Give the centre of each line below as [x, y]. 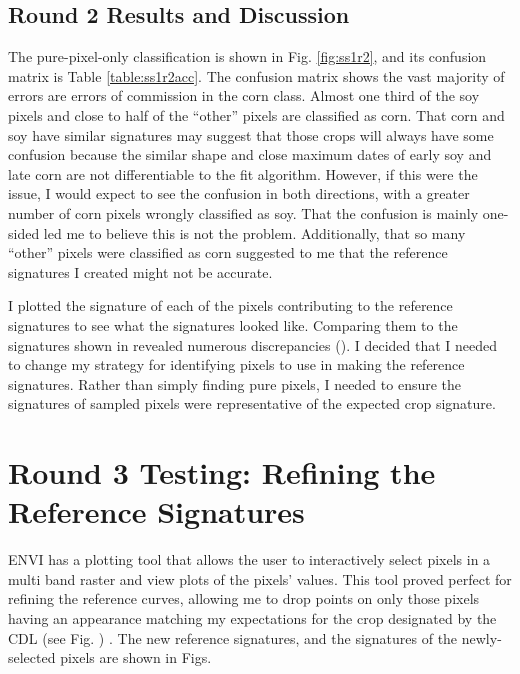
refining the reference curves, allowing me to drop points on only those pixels [244, 598]
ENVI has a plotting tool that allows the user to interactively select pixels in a [249, 559]
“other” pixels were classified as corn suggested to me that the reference [228, 252]
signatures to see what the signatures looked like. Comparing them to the [233, 324]
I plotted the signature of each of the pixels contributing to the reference [230, 305]
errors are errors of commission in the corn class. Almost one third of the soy [244, 95]
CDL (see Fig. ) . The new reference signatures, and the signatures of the [233, 637]
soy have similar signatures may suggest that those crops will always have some [251, 134]
